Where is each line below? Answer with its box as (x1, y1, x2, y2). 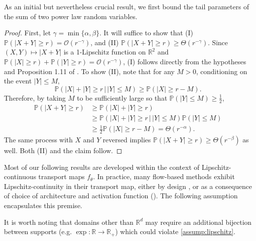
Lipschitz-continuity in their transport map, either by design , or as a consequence (4, 181, 252, 191)
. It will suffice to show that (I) (99, 27, 193, 38)
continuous (4, 171, 36, 182)
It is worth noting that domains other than (4, 216, 134, 227)
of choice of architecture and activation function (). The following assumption (4, 190, 238, 201)
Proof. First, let (4, 27, 51, 38)
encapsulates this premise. (4, 200, 82, 210)
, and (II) (90, 37, 119, 47)
